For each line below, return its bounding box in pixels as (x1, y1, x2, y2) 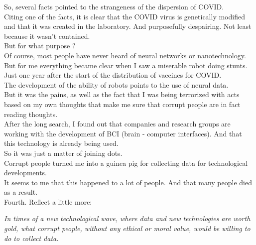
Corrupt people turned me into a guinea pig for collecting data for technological (4, 157, 248, 168)
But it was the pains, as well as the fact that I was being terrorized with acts (4, 89, 240, 100)
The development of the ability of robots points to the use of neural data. (4, 79, 229, 90)
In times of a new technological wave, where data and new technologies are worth (4, 213, 251, 224)
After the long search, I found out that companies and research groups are (4, 119, 231, 129)
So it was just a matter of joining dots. (4, 147, 123, 158)
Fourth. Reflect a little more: (4, 196, 92, 207)
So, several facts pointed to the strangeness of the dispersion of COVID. (4, 1, 224, 11)
